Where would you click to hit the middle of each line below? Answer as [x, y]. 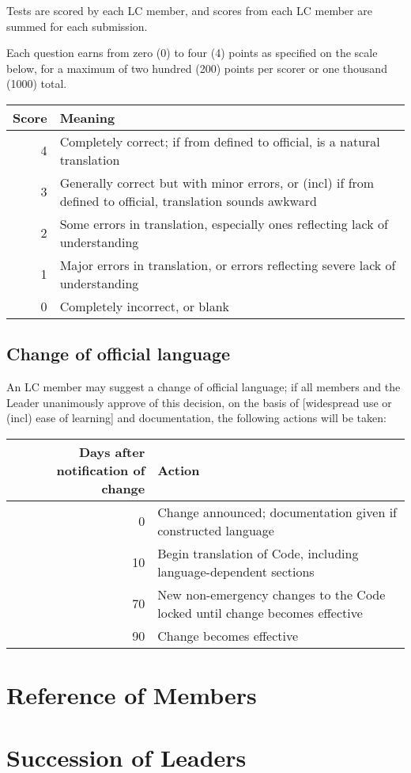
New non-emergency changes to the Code [271, 594]
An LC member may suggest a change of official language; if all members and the [204, 387]
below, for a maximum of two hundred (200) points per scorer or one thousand [197, 68]
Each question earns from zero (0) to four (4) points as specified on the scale [192, 53]
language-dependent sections [236, 571]
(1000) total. [37, 84]
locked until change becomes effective [260, 612]
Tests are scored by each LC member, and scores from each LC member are [189, 10]
